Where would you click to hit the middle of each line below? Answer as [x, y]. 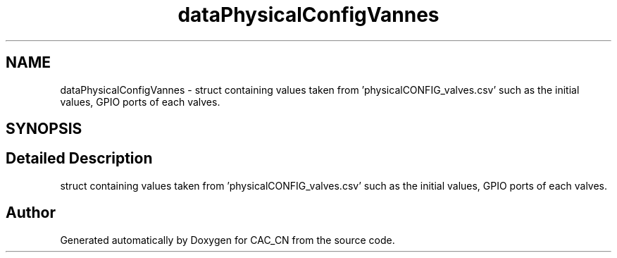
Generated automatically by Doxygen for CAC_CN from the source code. [228, 240]
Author [31, 213]
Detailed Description [79, 159]
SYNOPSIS [44, 129]
